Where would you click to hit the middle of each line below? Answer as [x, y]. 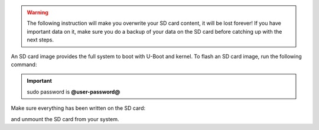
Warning [38, 12]
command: [24, 64]
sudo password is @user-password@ [74, 92]
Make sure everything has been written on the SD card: [78, 108]
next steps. [40, 40]
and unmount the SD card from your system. [65, 119]
